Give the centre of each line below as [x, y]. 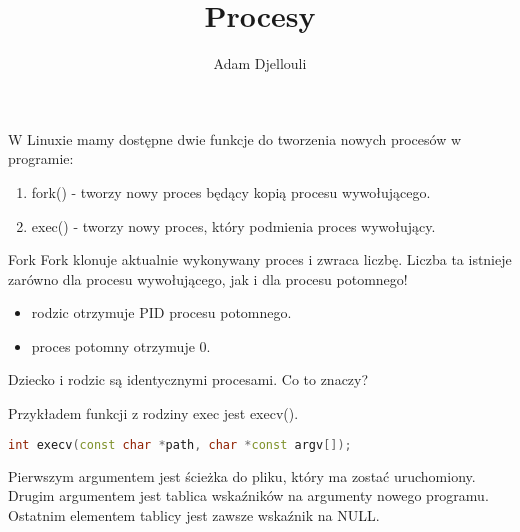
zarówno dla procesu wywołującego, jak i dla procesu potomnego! [208, 278]
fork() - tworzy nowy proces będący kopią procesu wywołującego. [231, 191]
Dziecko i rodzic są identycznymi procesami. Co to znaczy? [188, 379]
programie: [41, 158]
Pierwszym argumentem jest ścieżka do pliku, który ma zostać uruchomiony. [242, 475]
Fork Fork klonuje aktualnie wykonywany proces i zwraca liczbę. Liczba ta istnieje [260, 259]
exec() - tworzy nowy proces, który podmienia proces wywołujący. [233, 225]
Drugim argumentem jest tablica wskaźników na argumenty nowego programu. [248, 495]
